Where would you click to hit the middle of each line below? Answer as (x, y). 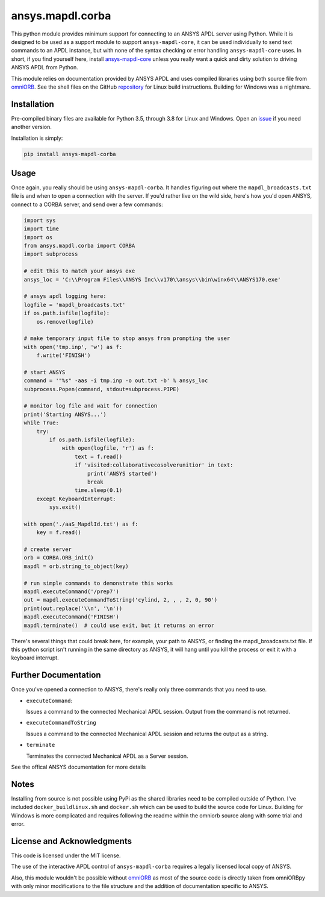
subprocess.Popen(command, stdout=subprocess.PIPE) (102, 389)
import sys (40, 220)
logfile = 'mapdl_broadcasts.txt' (75, 305)
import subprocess (51, 254)
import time (42, 229)
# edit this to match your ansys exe (79, 271)
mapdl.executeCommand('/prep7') (72, 592)
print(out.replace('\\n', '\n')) (73, 608)
